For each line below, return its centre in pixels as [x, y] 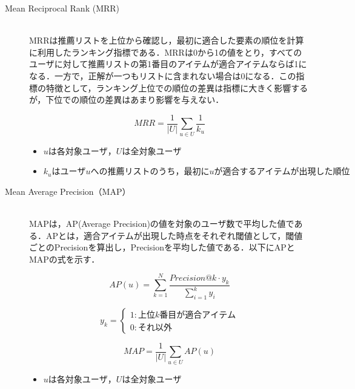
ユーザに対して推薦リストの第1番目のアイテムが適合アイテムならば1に [168, 64]
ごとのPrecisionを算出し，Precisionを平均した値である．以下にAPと [162, 247]
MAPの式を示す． [65, 259]
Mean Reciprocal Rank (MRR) [62, 8]
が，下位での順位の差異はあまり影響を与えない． [127, 100]
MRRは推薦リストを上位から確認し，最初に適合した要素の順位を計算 [167, 40]
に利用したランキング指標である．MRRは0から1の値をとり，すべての [166, 52]
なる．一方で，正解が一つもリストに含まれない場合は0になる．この [163, 75]
